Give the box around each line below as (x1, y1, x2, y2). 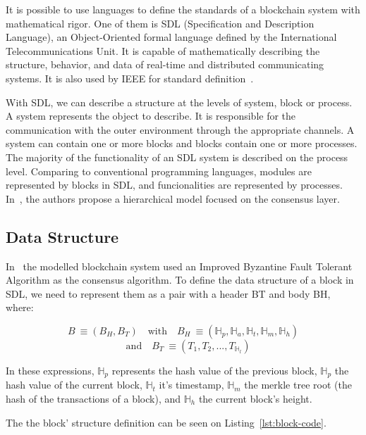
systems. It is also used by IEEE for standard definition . (6, 70, 254, 85)
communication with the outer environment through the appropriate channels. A (6, 122, 355, 137)
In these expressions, (6, 362, 94, 377)
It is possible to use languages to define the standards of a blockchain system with (6, 2, 360, 16)
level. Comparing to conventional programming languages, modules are (6, 163, 312, 178)
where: (6, 300, 34, 315)
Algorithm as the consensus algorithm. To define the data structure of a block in (6, 272, 354, 287)
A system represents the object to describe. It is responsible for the (6, 108, 296, 123)
